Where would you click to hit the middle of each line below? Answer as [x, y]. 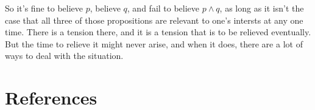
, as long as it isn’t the [262, 8]
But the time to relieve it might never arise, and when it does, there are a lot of [154, 43]
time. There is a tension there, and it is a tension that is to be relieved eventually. [158, 32]
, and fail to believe [163, 8]
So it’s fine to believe [44, 8]
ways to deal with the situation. [64, 56]
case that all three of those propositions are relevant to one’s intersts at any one [154, 20]
